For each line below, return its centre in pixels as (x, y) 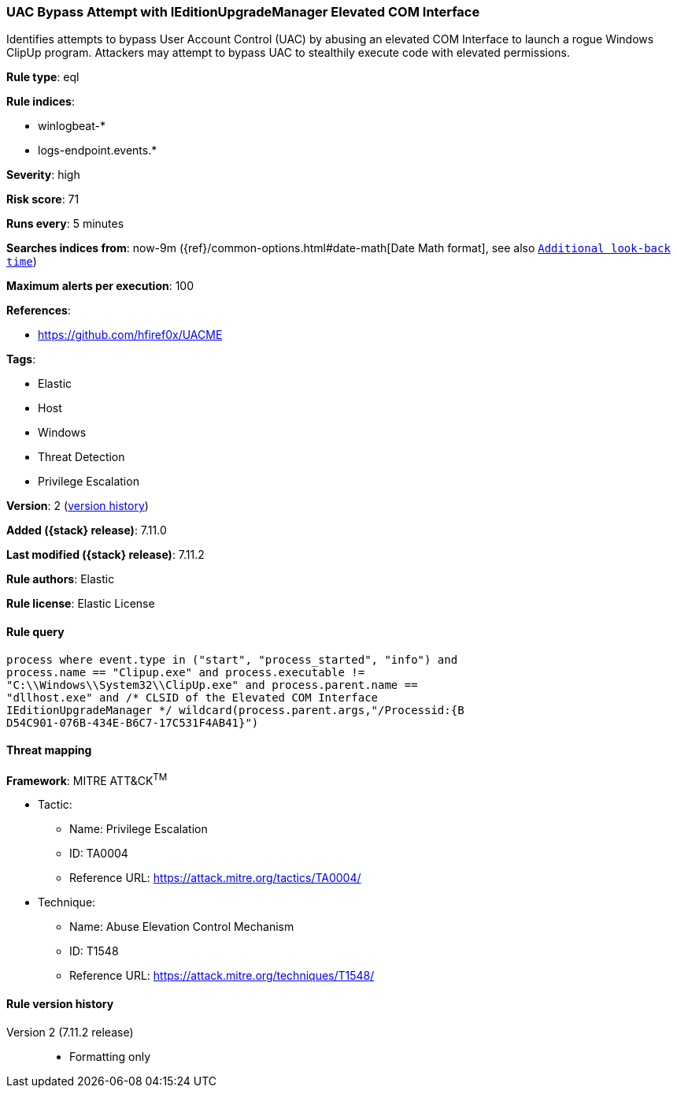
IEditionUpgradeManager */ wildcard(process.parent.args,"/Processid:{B (235, 710)
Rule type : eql (43, 77)
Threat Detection (81, 457)
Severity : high (43, 175)
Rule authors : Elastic (61, 579)
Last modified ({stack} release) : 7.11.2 (105, 555)
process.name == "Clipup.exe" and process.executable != (186, 672)
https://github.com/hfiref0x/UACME (130, 335)
